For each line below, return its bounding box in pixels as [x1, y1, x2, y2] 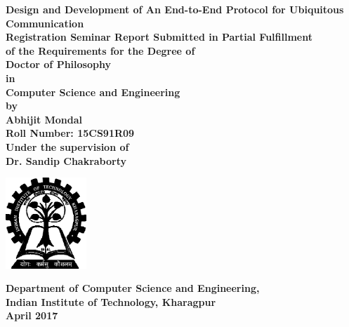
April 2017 [6, 308, 58, 323]
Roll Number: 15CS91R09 [6, 126, 135, 140]
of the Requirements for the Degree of [6, 43, 195, 58]
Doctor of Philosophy [6, 57, 111, 72]
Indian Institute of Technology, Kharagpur [6, 294, 216, 309]
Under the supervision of [6, 139, 129, 154]
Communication [6, 15, 84, 30]
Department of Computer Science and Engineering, [6, 281, 260, 295]
